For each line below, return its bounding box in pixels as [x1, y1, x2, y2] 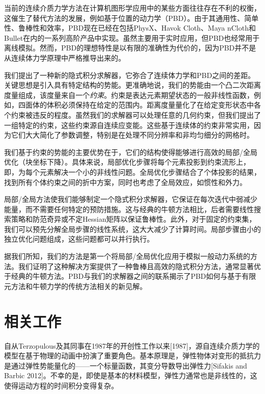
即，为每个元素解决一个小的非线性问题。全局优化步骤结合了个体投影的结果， [4, 166, 261, 177]
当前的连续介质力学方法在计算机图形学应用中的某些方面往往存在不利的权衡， [4, 3, 261, 13]
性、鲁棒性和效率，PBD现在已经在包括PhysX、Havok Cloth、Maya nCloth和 [4, 22, 256, 33]
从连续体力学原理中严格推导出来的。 [4, 52, 125, 63]
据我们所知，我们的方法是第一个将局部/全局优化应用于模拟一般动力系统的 [4, 251, 250, 261]
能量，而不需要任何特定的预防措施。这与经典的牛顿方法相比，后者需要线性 [4, 203, 254, 214]
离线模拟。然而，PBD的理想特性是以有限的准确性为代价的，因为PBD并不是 [4, 42, 256, 53]
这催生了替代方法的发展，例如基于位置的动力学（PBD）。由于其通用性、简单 [4, 12, 259, 23]
